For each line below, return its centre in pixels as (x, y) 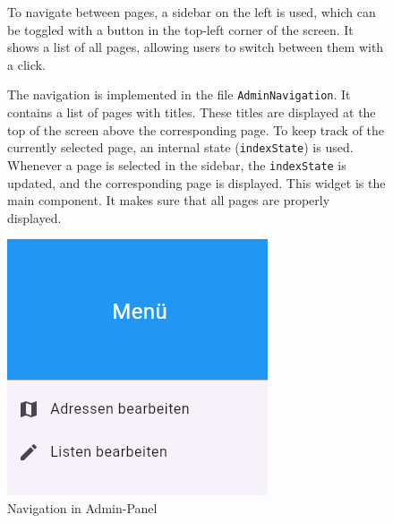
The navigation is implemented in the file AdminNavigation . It (179, 94)
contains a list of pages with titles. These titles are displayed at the (192, 112)
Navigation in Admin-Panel (82, 507)
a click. (26, 64)
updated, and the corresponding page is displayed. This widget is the (196, 182)
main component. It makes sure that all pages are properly (169, 200)
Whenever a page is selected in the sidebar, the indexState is (177, 164)
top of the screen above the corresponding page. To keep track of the (196, 129)
